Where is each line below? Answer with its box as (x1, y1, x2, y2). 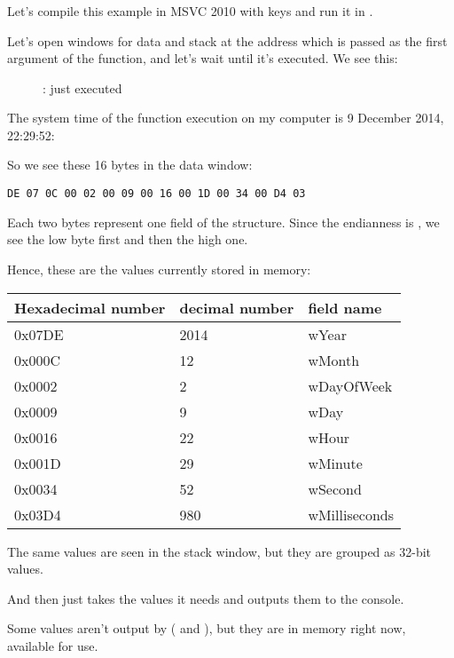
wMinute (308, 452, 363, 473)
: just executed (43, 78, 122, 97)
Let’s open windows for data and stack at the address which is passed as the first (7, 31, 448, 50)
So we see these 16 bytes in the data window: (7, 155, 253, 174)
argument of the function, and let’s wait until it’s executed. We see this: (7, 49, 398, 67)
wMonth (308, 349, 360, 370)
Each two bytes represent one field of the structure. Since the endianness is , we (7, 212, 440, 231)
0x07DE (14, 323, 64, 345)
